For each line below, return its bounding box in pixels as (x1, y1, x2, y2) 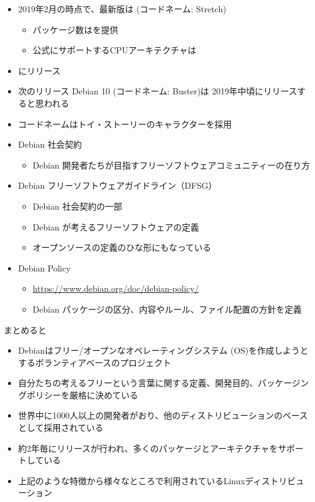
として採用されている (18, 421, 103, 434)
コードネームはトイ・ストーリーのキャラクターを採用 (18, 117, 232, 130)
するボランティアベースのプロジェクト (18, 356, 171, 368)
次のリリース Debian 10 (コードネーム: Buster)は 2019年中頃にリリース (18, 85, 297, 97)
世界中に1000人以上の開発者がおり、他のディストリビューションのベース (18, 409, 308, 422)
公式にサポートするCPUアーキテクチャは (32, 44, 196, 56)
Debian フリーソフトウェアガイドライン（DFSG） (18, 179, 217, 192)
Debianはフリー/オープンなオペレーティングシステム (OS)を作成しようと (18, 344, 309, 357)
